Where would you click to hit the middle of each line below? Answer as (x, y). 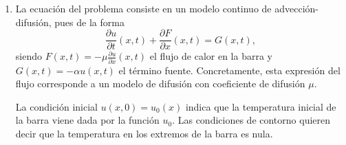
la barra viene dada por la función (87, 120)
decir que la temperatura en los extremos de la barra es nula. (144, 133)
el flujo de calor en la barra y (211, 56)
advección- (296, 8)
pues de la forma (89, 22)
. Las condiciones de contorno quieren (251, 120)
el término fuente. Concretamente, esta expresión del (229, 70)
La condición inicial (57, 106)
